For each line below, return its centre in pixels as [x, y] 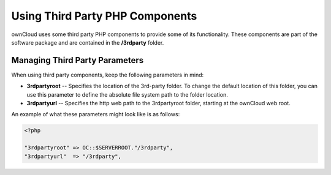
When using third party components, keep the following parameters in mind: [108, 75]
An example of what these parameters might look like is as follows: [96, 114]
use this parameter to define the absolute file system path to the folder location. [127, 94]
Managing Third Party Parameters [78, 60]
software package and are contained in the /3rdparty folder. [88, 42]
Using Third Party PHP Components [104, 16]
